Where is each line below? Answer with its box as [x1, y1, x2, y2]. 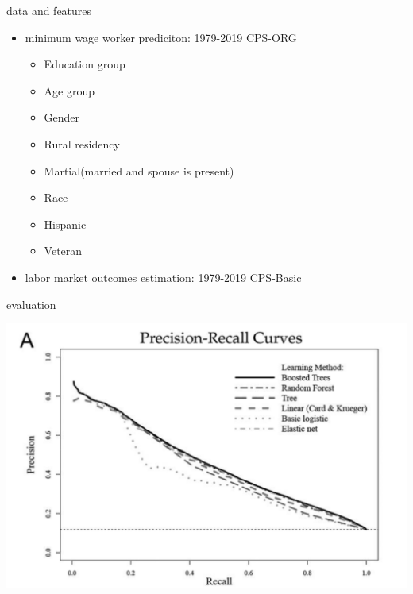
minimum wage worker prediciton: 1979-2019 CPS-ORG [25, 29, 297, 45]
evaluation [6, 295, 56, 312]
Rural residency [44, 135, 120, 152]
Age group [44, 82, 95, 98]
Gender [44, 109, 80, 125]
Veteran [44, 242, 83, 259]
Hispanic [44, 215, 87, 232]
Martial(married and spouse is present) [44, 162, 234, 179]
